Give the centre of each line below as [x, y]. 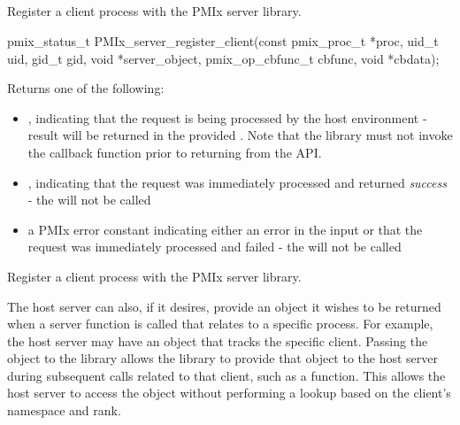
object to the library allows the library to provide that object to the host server [223, 358]
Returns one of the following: [86, 88]
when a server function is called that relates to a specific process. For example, [220, 324]
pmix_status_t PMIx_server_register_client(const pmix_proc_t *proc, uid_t [223, 40]
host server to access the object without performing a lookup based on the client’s [229, 393]
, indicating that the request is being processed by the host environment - [227, 117]
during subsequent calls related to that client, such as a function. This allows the [226, 375]
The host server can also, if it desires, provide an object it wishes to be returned [224, 306]
